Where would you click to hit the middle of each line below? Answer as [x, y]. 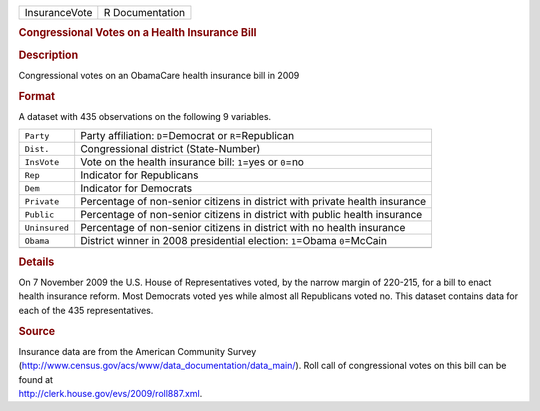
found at [36, 379]
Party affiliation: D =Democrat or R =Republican [187, 136]
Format [36, 96]
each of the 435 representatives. [86, 310]
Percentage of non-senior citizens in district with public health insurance [251, 215]
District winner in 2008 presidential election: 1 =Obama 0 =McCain [233, 241]
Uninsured [47, 227]
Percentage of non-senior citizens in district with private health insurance [253, 202]
